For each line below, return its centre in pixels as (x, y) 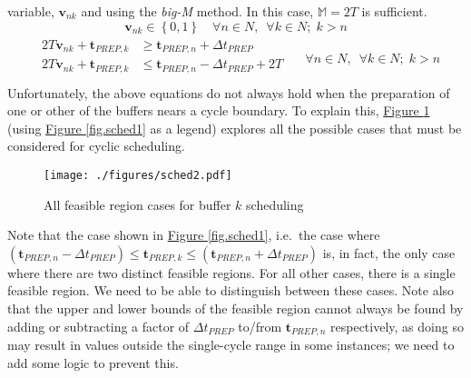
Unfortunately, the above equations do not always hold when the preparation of (229, 92)
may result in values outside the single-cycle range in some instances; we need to (231, 345)
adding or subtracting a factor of (98, 326)
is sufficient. (394, 11)
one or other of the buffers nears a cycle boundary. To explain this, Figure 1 (219, 110)
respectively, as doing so (397, 326)
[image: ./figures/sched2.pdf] (138, 175)
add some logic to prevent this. (93, 362)
